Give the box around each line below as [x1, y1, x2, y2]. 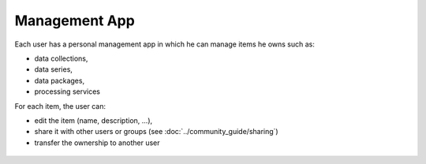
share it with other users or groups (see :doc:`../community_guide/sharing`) [34, 127, 279, 136]
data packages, [34, 76, 85, 85]
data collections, [34, 54, 88, 63]
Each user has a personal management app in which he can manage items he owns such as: [14, 39, 316, 49]
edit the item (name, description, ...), [34, 115, 153, 125]
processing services [34, 87, 100, 96]
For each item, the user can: [14, 101, 106, 110]
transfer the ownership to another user [34, 138, 160, 147]
